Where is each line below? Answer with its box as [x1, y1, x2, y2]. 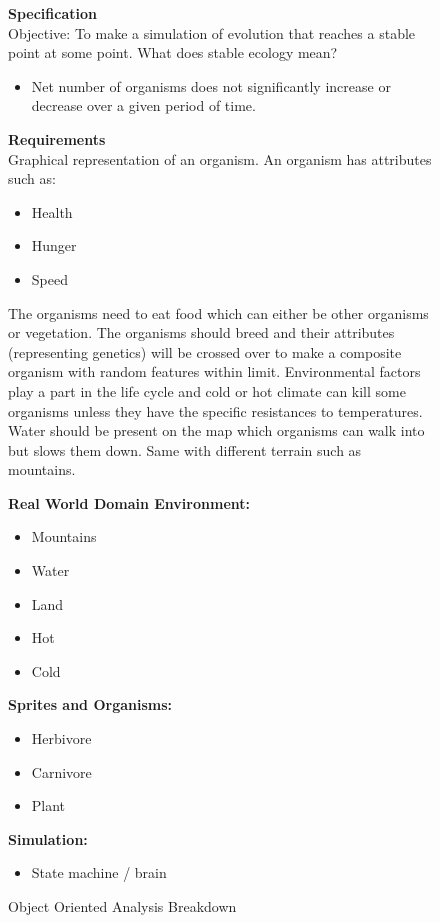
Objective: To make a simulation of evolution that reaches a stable [8, 22, 416, 43]
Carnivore [31, 761, 92, 782]
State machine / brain [31, 862, 167, 883]
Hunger [31, 235, 77, 256]
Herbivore [31, 728, 92, 749]
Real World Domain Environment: [8, 492, 250, 513]
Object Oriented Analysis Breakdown [8, 896, 237, 916]
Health [31, 201, 73, 222]
